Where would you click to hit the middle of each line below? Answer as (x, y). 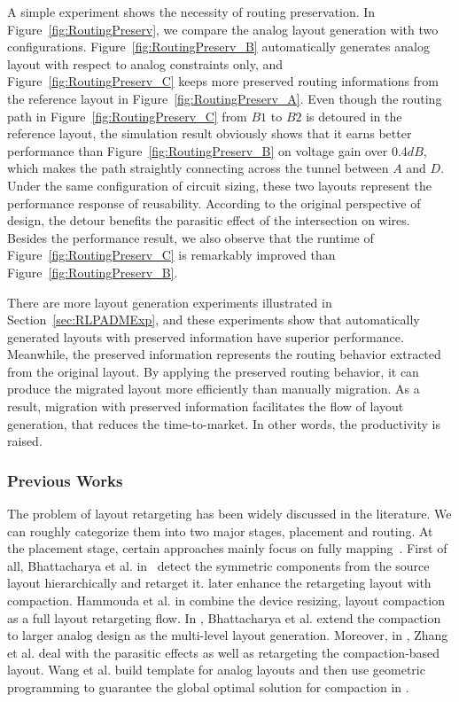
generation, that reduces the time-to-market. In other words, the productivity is (224, 423)
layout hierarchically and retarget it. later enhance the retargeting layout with (219, 583)
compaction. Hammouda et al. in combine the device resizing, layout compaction (226, 601)
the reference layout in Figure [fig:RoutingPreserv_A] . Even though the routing (225, 98)
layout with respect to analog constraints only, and (145, 63)
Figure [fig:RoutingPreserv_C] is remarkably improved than (171, 255)
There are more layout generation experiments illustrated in (170, 302)
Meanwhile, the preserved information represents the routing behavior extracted (224, 354)
